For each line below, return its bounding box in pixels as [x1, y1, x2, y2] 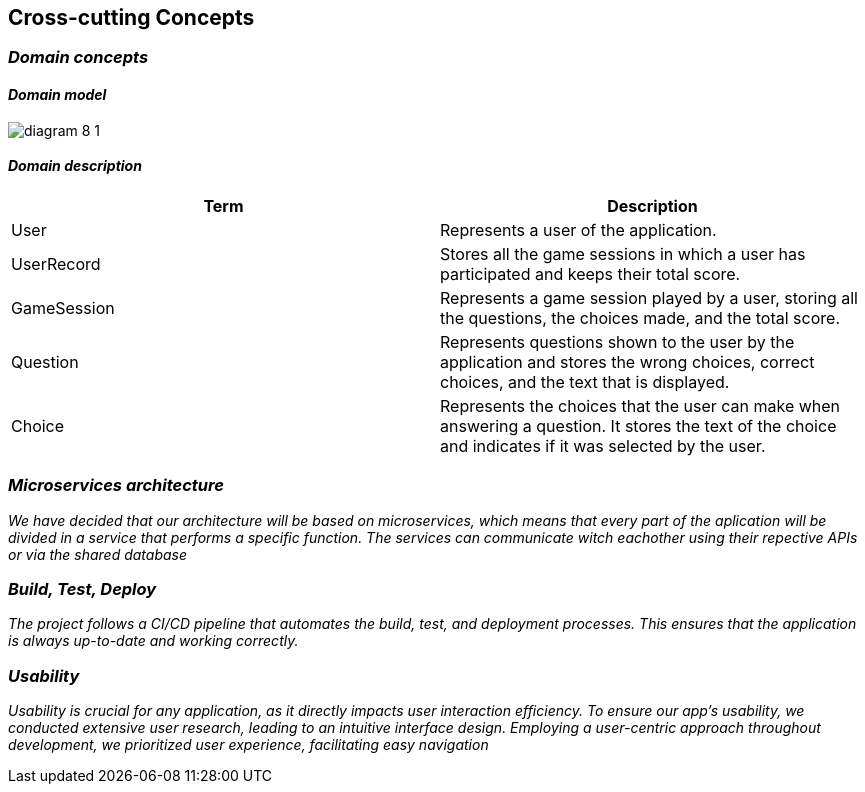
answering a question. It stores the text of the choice [440, 415, 837, 436]
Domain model [8, 86, 107, 104]
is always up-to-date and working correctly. [8, 632, 299, 650]
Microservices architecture [8, 475, 224, 496]
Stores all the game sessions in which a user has [440, 243, 806, 264]
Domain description [8, 157, 142, 175]
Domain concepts [8, 47, 149, 68]
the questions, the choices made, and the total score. [440, 307, 840, 328]
